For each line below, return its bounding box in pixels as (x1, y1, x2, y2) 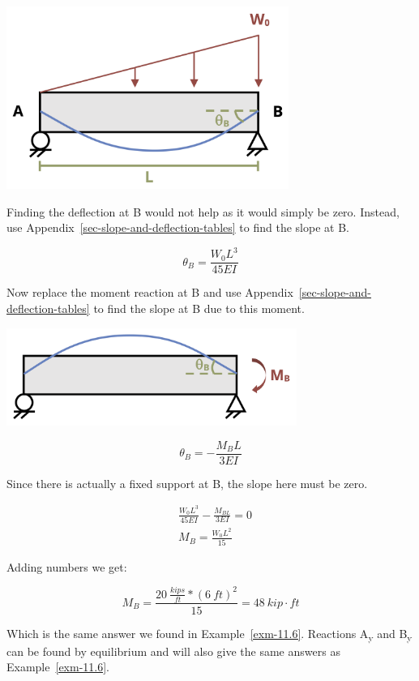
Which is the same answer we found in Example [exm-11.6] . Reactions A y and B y (6, 624, 413, 644)
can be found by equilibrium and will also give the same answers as (6, 642, 340, 659)
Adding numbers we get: (6, 558, 127, 575)
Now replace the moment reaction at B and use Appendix (6, 284, 293, 301)
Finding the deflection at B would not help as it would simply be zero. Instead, (6, 203, 400, 220)
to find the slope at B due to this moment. (93, 299, 305, 316)
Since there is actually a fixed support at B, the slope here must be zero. (6, 474, 368, 491)
